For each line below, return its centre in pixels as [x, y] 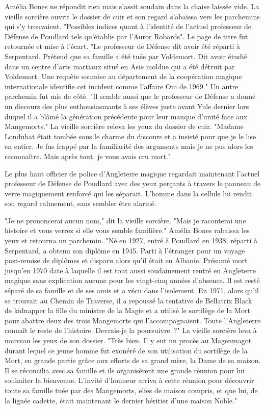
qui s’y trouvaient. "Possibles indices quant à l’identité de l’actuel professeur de [128, 26]
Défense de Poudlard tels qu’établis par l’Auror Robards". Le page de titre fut [126, 36]
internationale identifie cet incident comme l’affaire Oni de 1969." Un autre [122, 86]
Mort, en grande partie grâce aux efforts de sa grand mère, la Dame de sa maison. [133, 360]
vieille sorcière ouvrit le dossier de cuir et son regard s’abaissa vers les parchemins [132, 16]
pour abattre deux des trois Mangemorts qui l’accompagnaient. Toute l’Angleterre [133, 320]
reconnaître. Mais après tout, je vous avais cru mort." [88, 156]
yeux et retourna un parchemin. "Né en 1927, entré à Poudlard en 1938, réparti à [131, 240]
